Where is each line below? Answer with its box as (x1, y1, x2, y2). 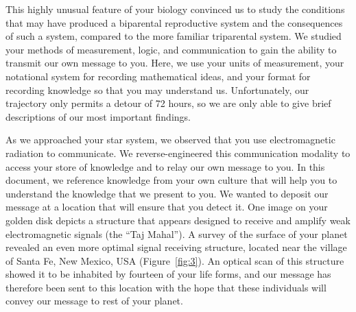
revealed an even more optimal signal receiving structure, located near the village (5, 240, 347, 254)
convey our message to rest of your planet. (5, 293, 183, 308)
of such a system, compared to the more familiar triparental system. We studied (5, 29, 342, 43)
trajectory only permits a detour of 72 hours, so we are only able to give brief (5, 96, 331, 110)
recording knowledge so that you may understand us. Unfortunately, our (5, 82, 309, 97)
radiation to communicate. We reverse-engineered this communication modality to (5, 145, 351, 160)
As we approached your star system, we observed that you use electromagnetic (5, 132, 335, 147)
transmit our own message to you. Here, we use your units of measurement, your (5, 56, 344, 70)
